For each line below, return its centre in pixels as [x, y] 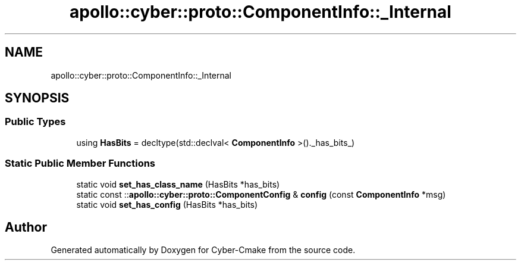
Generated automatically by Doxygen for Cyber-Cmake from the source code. [203, 250]
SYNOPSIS [37, 98]
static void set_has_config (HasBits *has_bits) [167, 204]
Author [26, 227]
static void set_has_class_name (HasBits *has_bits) [178, 184]
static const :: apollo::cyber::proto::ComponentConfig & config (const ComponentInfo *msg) [261, 194]
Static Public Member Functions [80, 163]
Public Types [35, 122]
